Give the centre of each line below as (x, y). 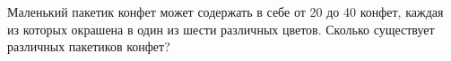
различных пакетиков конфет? (89, 46)
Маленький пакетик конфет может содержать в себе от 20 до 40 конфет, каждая (225, 11)
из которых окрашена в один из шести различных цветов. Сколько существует (221, 29)
